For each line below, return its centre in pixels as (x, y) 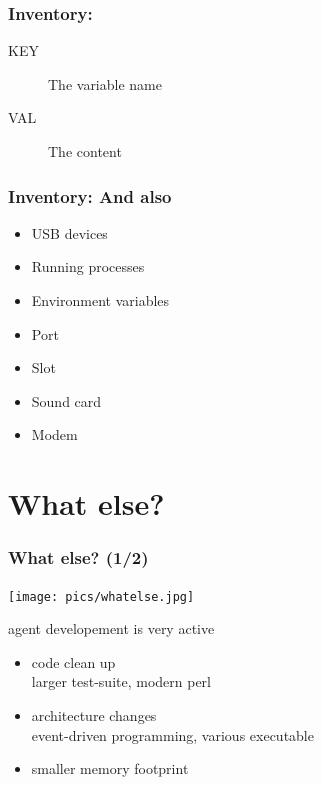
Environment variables (100, 300)
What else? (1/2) (78, 557)
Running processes (88, 266)
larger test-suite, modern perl (121, 681)
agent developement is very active (111, 628)
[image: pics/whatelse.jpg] (101, 596)
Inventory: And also (90, 195)
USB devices (69, 232)
